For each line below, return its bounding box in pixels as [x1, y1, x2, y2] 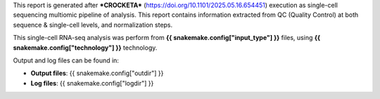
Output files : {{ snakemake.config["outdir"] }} [30, 69, 164, 77]
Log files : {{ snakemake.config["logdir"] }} [30, 79, 154, 87]
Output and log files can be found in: [13, 56, 120, 65]
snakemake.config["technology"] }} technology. [13, 43, 158, 52]
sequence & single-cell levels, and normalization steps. [13, 20, 173, 29]
